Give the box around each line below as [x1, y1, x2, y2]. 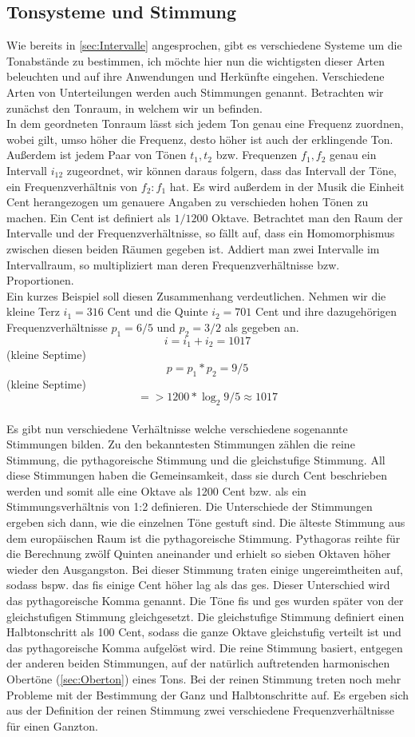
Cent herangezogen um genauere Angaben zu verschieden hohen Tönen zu [6, 193, 369, 210]
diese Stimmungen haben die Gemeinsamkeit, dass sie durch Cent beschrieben [6, 467, 387, 484]
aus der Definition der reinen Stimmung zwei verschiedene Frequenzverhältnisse [6, 702, 394, 719]
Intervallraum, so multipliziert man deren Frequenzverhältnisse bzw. [6, 256, 340, 273]
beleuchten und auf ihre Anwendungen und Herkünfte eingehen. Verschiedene [6, 68, 385, 85]
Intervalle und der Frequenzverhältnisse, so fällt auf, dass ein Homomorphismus [6, 225, 395, 241]
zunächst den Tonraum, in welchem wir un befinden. [6, 99, 263, 116]
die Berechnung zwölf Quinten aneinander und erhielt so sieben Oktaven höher [6, 545, 391, 562]
